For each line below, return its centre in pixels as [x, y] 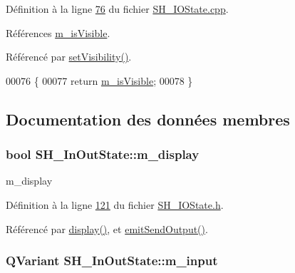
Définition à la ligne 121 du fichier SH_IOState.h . [115, 204]
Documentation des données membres [148, 119]
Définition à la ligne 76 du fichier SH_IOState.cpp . [117, 9]
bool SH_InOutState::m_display [103, 154]
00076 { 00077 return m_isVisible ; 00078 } [99, 80]
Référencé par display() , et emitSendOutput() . [107, 228]
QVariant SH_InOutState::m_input [112, 261]
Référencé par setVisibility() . [69, 57]
